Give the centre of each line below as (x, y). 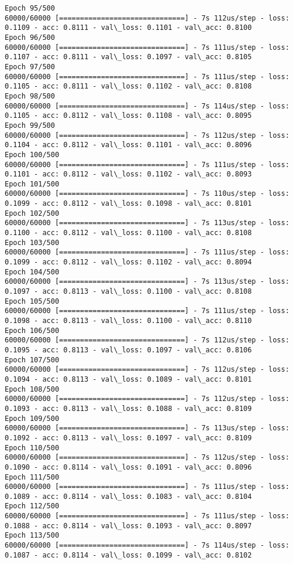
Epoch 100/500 (32, 154)
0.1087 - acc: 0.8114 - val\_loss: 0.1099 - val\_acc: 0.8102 (128, 555)
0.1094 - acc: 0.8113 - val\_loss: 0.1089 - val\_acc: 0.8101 (128, 379)
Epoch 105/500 (32, 301)
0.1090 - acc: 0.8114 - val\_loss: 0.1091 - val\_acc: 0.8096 (128, 467)
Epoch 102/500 (32, 213)
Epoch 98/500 (30, 96)
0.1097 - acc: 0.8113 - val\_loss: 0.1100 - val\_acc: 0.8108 (128, 292)
